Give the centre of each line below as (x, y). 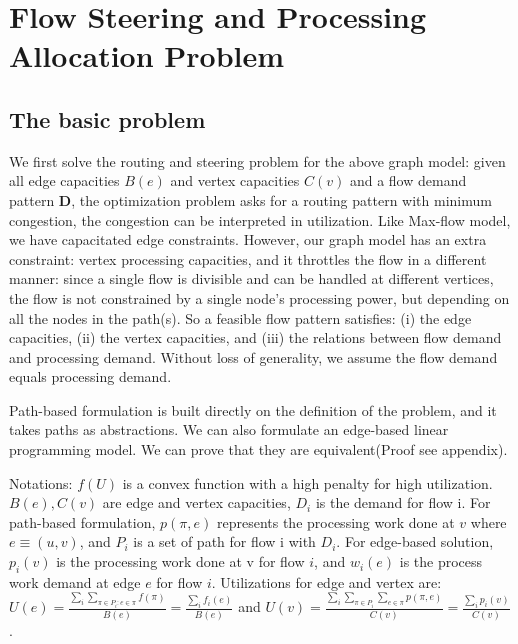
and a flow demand (408, 180)
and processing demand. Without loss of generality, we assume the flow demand (253, 356)
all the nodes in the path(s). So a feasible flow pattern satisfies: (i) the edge (240, 317)
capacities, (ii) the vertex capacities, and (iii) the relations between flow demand (255, 337)
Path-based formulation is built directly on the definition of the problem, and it (253, 409)
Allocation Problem (147, 55)
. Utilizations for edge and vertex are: (326, 581)
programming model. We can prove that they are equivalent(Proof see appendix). (258, 449)
